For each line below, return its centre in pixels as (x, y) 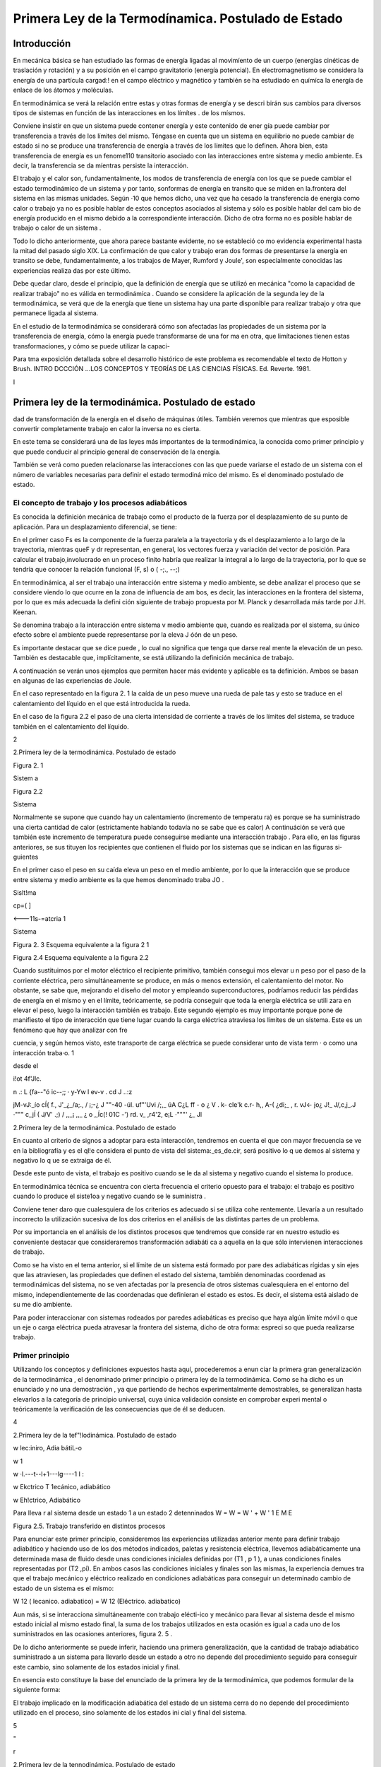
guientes (26, 857)
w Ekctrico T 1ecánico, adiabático (62, 1487)
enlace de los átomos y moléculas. (64, 90)
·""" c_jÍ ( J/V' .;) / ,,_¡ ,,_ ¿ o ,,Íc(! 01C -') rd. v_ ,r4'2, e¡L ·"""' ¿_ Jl (108, 1115)
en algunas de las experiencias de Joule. (72, 681)
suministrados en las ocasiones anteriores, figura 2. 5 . (93, 1634)
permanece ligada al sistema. (56, 313)
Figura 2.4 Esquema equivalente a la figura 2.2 (81, 958)
